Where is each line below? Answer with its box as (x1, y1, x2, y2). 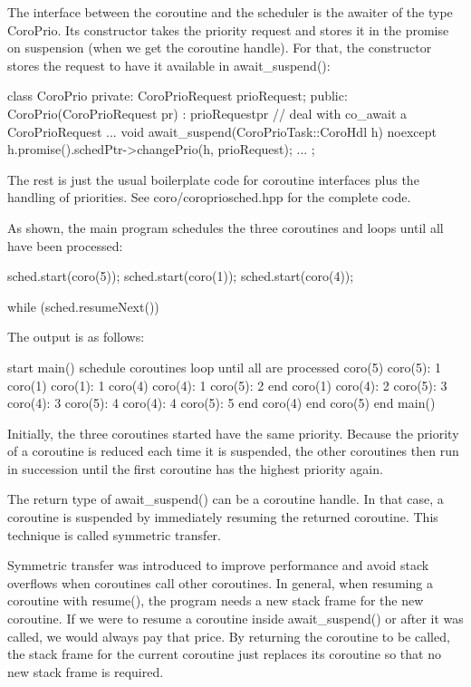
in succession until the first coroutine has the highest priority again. (7, 459, 383, 478)
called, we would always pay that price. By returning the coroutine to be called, (7, 626, 450, 645)
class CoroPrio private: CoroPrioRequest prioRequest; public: (7, 86, 348, 105)
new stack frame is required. (7, 662, 164, 681)
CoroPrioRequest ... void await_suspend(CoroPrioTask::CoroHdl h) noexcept (7, 121, 437, 140)
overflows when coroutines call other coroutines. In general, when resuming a (7, 573, 433, 592)
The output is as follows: (7, 327, 145, 346)
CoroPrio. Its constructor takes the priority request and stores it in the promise (7, 20, 449, 39)
